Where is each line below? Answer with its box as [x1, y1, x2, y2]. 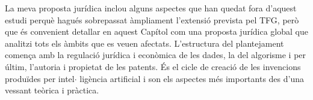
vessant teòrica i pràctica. [5, 84, 99, 96]
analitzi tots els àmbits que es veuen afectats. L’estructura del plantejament [5, 37, 284, 49]
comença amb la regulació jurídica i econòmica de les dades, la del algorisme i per [5, 49, 306, 61]
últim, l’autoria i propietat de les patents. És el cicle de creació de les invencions [5, 60, 301, 72]
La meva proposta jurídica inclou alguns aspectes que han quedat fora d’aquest [5, 2, 297, 14]
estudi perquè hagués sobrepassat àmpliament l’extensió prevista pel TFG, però [5, 13, 299, 26]
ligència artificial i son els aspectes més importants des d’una [79, 72, 305, 84]
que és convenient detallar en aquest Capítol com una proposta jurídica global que [5, 25, 308, 38]
